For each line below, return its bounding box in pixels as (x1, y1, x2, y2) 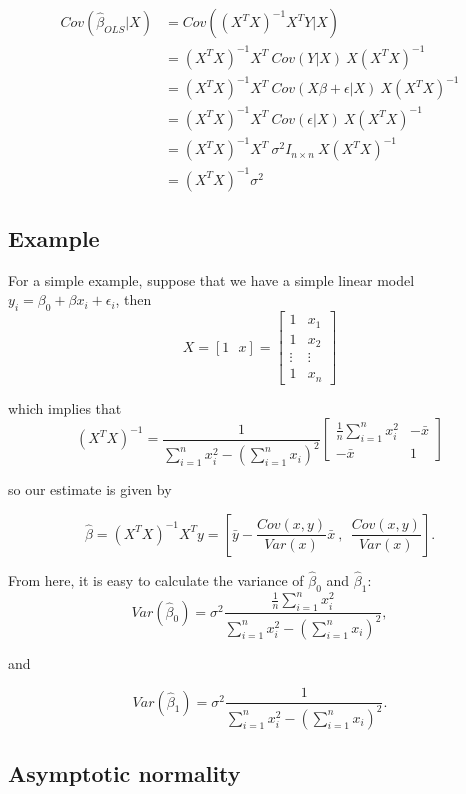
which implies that (8, 397, 122, 418)
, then (115, 289, 152, 310)
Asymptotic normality (8, 758, 241, 788)
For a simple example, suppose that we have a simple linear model (8, 269, 415, 290)
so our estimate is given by (8, 479, 172, 500)
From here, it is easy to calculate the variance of (8, 570, 304, 591)
